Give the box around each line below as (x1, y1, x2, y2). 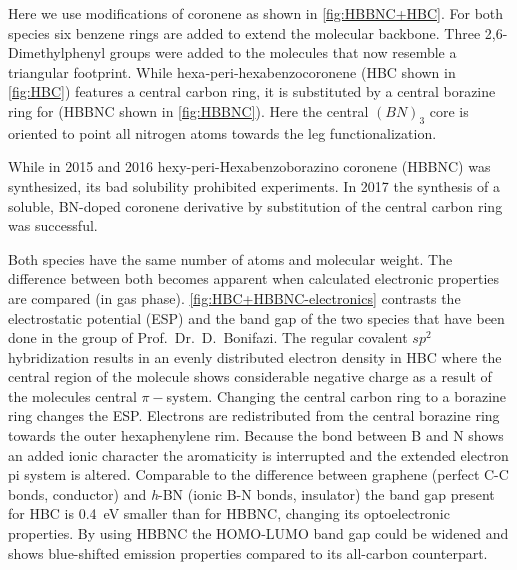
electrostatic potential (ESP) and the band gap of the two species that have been (8, 307, 505, 328)
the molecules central (8, 385, 137, 406)
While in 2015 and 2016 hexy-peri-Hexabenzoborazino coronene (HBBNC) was (8, 156, 491, 177)
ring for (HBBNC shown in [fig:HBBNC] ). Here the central (8, 100, 369, 121)
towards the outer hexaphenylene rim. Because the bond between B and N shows (8, 425, 504, 446)
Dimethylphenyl (8, 42, 106, 63)
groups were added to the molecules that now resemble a (109, 42, 457, 63)
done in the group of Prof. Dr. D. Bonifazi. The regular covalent (8, 327, 408, 348)
